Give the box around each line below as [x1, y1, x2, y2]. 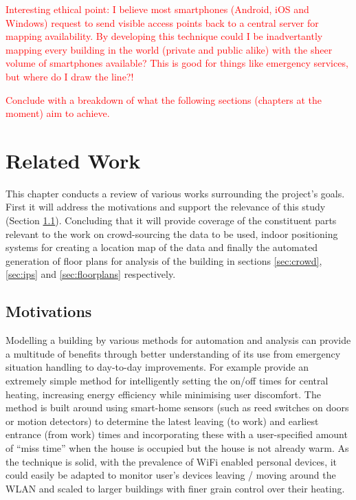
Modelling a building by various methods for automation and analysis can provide [5, 333, 351, 347]
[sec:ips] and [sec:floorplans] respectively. [5, 267, 176, 281]
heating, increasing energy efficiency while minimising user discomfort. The [5, 387, 321, 401]
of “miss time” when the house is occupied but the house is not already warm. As [5, 440, 349, 455]
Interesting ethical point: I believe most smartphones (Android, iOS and [5, 2, 309, 16]
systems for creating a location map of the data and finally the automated [5, 240, 318, 254]
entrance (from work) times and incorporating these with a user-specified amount [5, 427, 348, 442]
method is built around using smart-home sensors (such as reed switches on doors [5, 400, 349, 415]
